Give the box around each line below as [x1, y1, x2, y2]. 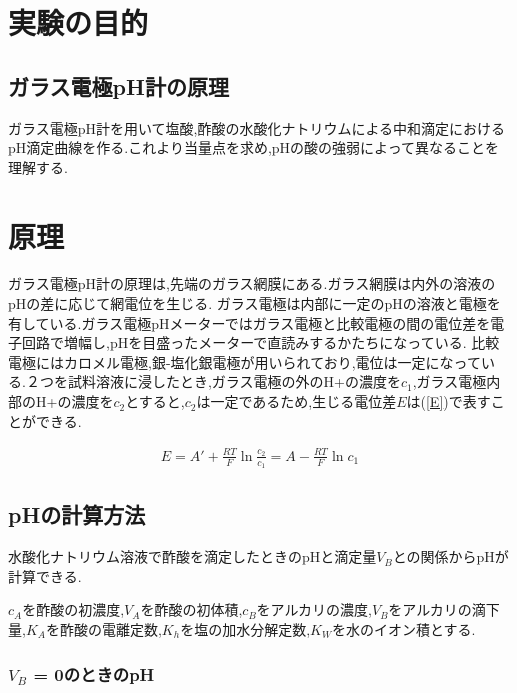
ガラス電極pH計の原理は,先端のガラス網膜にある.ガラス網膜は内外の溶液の [8, 273, 496, 294]
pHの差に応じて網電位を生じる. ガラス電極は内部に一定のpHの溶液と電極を [8, 293, 501, 314]
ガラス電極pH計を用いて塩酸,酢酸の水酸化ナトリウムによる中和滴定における [8, 117, 506, 138]
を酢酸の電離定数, [45, 619, 162, 639]
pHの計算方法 [8, 499, 146, 530]
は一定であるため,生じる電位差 [196, 391, 397, 412]
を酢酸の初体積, [140, 599, 243, 620]
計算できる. [8, 565, 82, 586]
